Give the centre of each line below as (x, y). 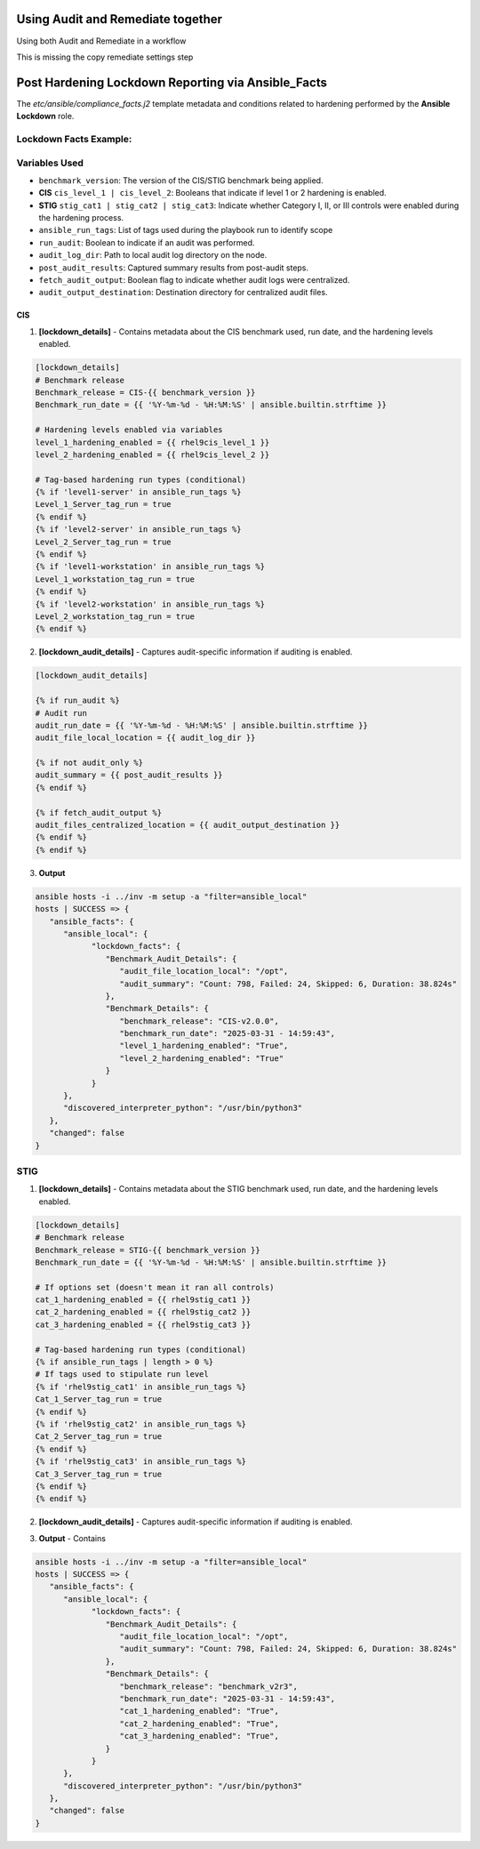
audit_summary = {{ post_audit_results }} (129, 775)
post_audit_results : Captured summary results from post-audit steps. (174, 268)
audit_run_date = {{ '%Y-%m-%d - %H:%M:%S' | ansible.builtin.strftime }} (202, 725)
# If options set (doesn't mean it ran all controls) (155, 1287)
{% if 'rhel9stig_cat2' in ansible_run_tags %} (140, 1424)
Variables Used (50, 163)
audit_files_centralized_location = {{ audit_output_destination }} (188, 825)
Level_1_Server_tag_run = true (104, 504)
